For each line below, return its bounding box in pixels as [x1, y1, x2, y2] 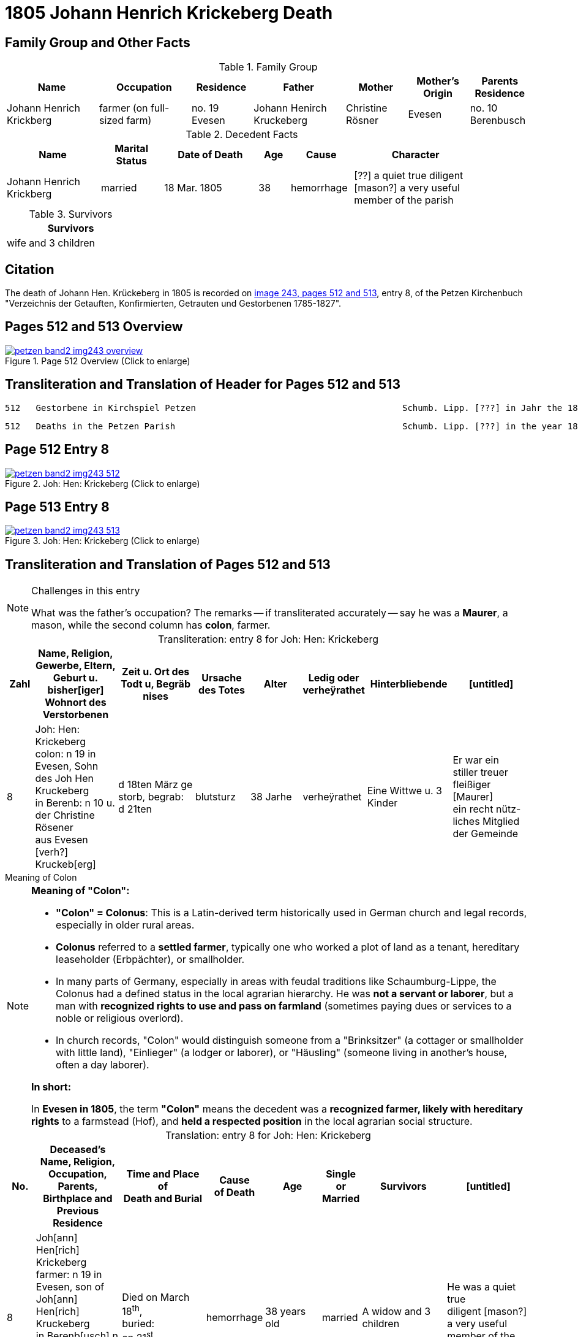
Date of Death [178, 148, 243, 161]
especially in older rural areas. [56, 919, 195, 932]
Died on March [122, 1290, 190, 1303]
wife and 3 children [7, 237, 96, 250]
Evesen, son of [36, 1281, 105, 1293]
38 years [265, 1305, 306, 1318]
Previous [56, 1205, 99, 1217]
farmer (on [99, 102, 148, 115]
